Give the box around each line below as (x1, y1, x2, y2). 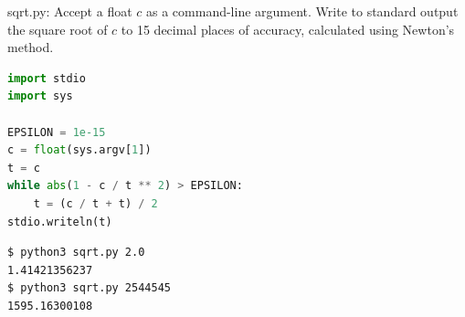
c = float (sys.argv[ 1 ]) (7, 143, 152, 157)
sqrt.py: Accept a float (7, 2, 132, 20)
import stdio (7, 71, 86, 85)
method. (7, 37, 54, 57)
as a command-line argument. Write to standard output (146, 2, 459, 20)
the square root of (7, 19, 108, 38)
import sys (7, 90, 73, 103)
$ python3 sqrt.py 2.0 (7, 246, 145, 259)
